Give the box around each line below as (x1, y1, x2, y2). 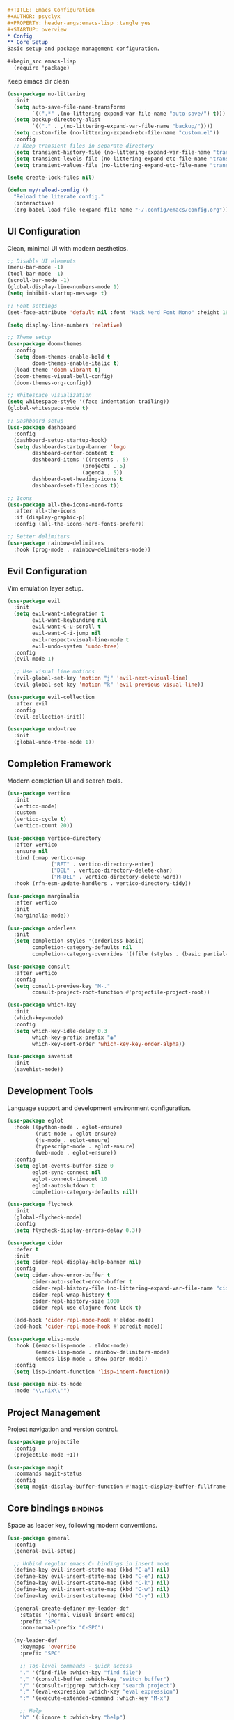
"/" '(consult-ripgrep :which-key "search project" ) (19, 1682, 176, 1689)
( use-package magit (7, 1464, 64, 1471)
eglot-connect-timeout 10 (32, 1175, 108, 1182)
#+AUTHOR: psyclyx (7, 13, 61, 20)
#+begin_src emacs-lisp (7, 58, 77, 65)
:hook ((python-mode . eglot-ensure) (13, 1123, 123, 1131)
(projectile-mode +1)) (13, 1451, 79, 1458)
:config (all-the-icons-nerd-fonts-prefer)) (13, 521, 145, 528)
